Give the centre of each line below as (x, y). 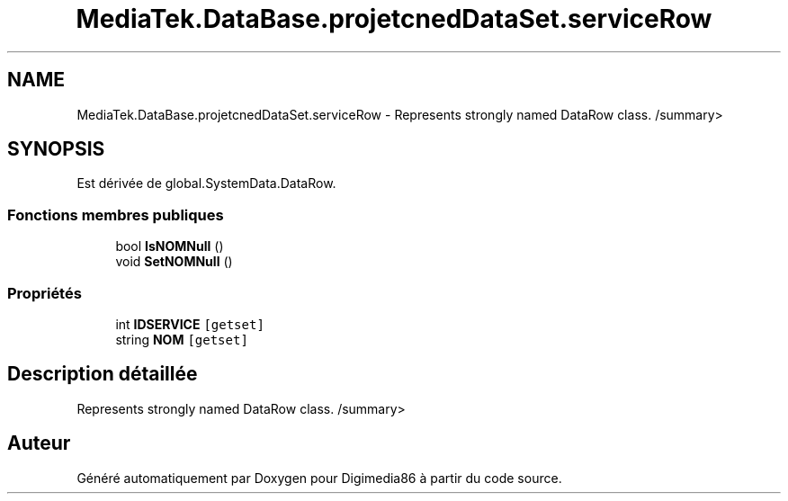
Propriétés (45, 293)
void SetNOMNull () (174, 262)
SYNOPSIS (56, 149)
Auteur (39, 443)
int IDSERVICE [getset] (190, 324)
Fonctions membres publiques (116, 215)
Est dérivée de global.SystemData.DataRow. (206, 183)
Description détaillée (103, 374)
